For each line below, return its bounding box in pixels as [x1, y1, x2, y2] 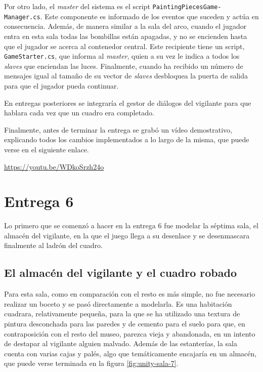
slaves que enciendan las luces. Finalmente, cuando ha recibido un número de [4, 60, 243, 71]
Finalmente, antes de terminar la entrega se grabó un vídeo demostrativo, [4, 124, 232, 135]
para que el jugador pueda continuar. [4, 80, 119, 91]
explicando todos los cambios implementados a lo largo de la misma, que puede [4, 134, 249, 145]
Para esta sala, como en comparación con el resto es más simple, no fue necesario [4, 288, 255, 299]
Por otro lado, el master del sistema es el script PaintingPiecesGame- [4, 1, 222, 11]
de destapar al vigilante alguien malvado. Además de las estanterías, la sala [4, 338, 237, 349]
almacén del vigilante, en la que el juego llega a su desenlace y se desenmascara [4, 230, 250, 240]
